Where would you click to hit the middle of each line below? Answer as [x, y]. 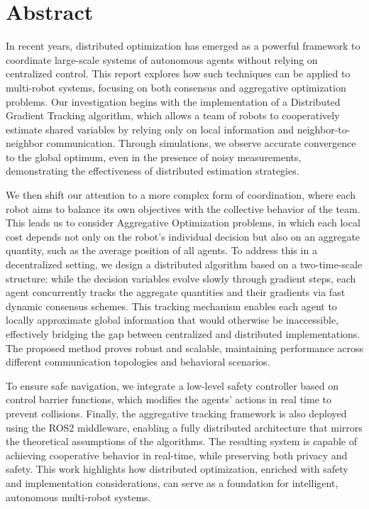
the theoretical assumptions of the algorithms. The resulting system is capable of [181, 441]
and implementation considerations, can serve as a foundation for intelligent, [172, 482]
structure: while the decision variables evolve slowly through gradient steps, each [181, 278]
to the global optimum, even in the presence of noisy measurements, [154, 157]
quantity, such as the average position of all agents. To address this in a [161, 250]
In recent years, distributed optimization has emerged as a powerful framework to [183, 46]
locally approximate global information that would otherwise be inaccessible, [172, 320]
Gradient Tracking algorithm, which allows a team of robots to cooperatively [173, 115]
